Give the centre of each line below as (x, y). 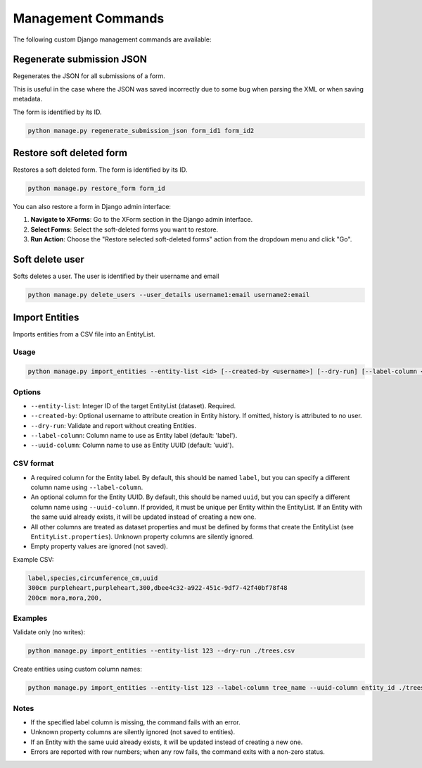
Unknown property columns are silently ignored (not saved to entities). (133, 732)
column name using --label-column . (87, 487)
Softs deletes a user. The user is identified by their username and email (116, 276)
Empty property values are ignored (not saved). (99, 546)
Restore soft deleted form (70, 153)
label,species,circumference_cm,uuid (93, 578)
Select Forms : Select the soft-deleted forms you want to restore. (124, 229)
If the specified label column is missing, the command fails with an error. (135, 722)
